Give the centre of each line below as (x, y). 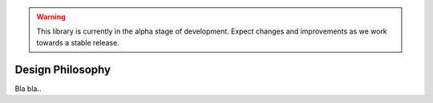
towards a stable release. (78, 42)
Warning (51, 17)
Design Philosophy (63, 69)
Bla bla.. (28, 89)
